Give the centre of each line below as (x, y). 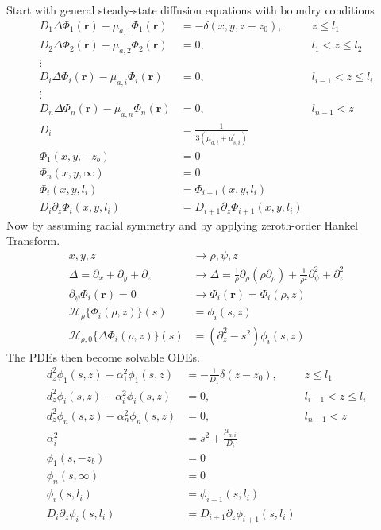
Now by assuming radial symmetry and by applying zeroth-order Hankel (183, 224)
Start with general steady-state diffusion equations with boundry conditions (190, 10)
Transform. (33, 240)
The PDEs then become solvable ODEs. (103, 356)
